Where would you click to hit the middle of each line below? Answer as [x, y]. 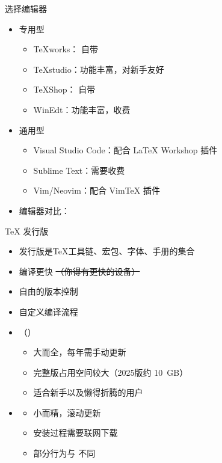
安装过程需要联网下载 [76, 433]
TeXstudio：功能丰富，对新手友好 [99, 69]
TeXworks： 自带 [66, 49]
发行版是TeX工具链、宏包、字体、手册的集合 [107, 251]
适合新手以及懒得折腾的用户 [88, 392]
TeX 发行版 [27, 231]
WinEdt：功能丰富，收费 [82, 109]
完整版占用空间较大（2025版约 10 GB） [111, 372]
